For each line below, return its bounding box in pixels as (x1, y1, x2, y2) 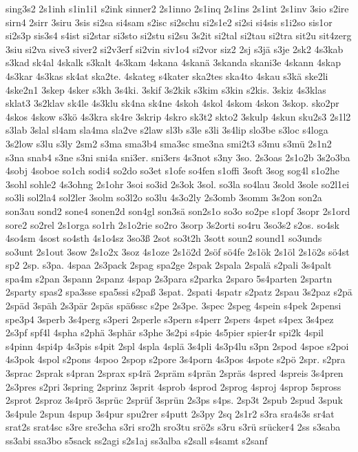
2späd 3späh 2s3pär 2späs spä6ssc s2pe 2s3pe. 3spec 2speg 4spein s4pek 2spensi (6, 298, 341, 313)
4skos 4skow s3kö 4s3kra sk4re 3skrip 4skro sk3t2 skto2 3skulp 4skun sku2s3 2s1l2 (6, 109, 351, 123)
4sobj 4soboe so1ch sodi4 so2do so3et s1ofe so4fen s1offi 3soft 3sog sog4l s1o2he (6, 163, 340, 178)
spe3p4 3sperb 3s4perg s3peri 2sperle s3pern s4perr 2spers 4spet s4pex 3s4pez (6, 311, 334, 326)
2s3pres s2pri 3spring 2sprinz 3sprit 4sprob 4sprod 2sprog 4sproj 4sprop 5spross (6, 379, 341, 393)
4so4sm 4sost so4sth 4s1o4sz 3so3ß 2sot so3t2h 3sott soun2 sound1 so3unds (6, 231, 322, 245)
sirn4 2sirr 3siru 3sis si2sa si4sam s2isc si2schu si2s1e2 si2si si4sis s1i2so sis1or (6, 14, 333, 29)
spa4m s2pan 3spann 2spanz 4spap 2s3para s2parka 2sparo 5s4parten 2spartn (6, 271, 333, 285)
